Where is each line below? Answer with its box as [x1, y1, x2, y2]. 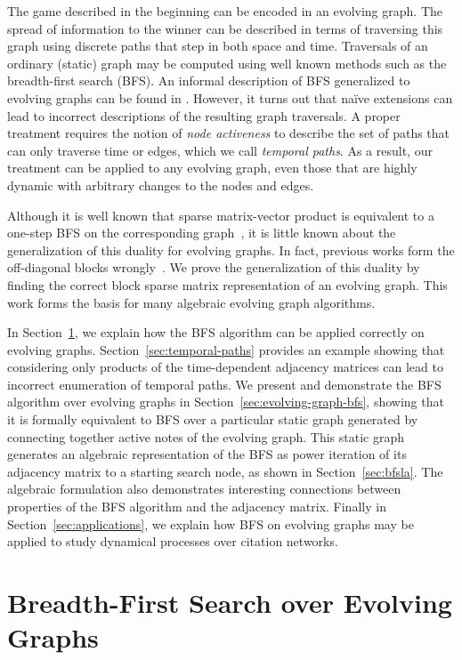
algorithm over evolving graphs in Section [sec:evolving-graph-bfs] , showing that [7, 392, 444, 411]
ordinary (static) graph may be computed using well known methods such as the [7, 53, 447, 72]
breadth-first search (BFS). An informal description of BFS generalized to [7, 71, 410, 90]
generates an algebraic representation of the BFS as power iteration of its [7, 445, 407, 463]
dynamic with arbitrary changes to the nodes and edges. [7, 175, 314, 194]
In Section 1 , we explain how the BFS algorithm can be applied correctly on [7, 323, 425, 342]
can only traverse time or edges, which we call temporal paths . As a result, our [7, 141, 433, 159]
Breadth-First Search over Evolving [7, 584, 452, 620]
